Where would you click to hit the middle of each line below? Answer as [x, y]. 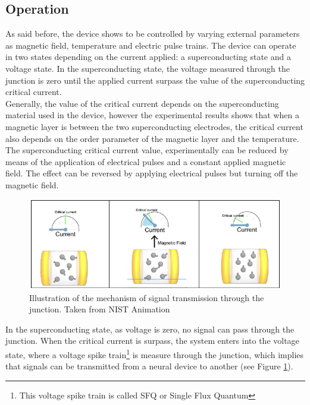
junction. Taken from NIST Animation [100, 309]
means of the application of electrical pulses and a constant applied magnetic [146, 161]
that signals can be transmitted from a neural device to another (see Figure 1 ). [149, 366]
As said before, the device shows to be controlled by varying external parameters [153, 34]
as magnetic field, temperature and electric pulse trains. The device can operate [151, 45]
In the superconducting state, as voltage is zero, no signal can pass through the [150, 329]
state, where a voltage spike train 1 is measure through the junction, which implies [155, 354]
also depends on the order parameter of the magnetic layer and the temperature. [152, 138]
